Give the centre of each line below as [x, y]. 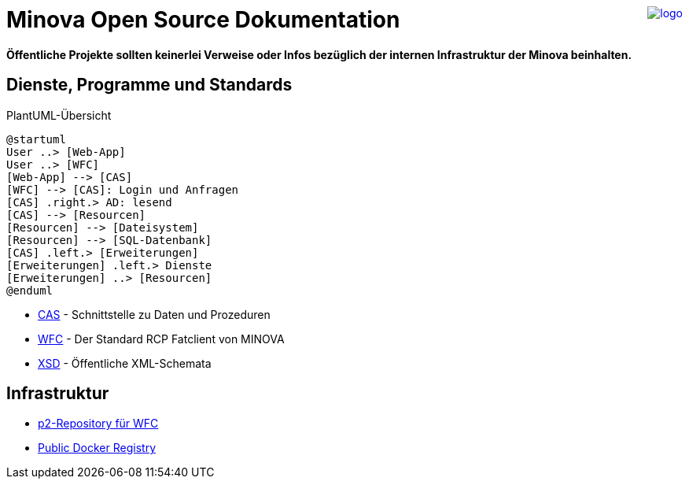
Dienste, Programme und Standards [149, 85]
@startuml [36, 139]
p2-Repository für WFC [98, 424]
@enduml [30, 290]
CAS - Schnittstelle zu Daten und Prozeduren [154, 314]
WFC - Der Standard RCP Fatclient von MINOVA [161, 339]
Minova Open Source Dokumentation [203, 20]
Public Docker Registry [97, 448]
